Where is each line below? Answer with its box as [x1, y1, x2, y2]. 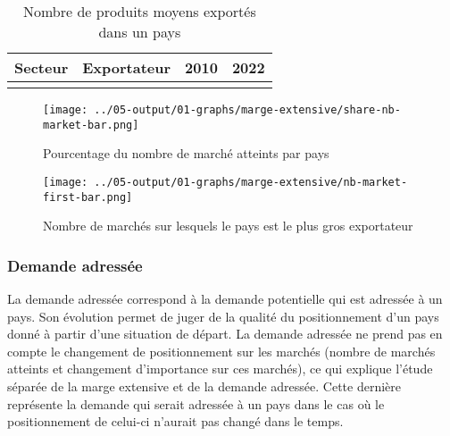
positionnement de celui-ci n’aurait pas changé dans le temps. [7, 412, 344, 431]
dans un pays [98, 21, 181, 42]
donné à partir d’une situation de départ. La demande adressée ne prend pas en [7, 324, 443, 343]
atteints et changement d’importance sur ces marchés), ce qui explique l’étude [7, 359, 433, 378]
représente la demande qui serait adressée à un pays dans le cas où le [7, 394, 385, 413]
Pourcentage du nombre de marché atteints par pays [43, 144, 329, 163]
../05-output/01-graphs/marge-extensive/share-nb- [94, 104, 401, 116]
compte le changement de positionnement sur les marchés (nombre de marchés [7, 341, 436, 360]
